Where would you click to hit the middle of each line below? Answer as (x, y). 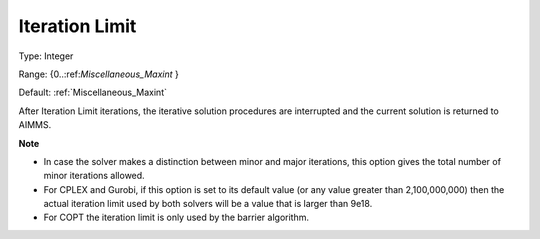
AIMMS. (35, 125)
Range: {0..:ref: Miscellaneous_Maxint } (98, 74)
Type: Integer (46, 56)
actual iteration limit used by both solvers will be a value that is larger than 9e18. (208, 204)
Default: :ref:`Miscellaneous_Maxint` (92, 92)
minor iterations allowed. (94, 176)
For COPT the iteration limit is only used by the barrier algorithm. (176, 217)
